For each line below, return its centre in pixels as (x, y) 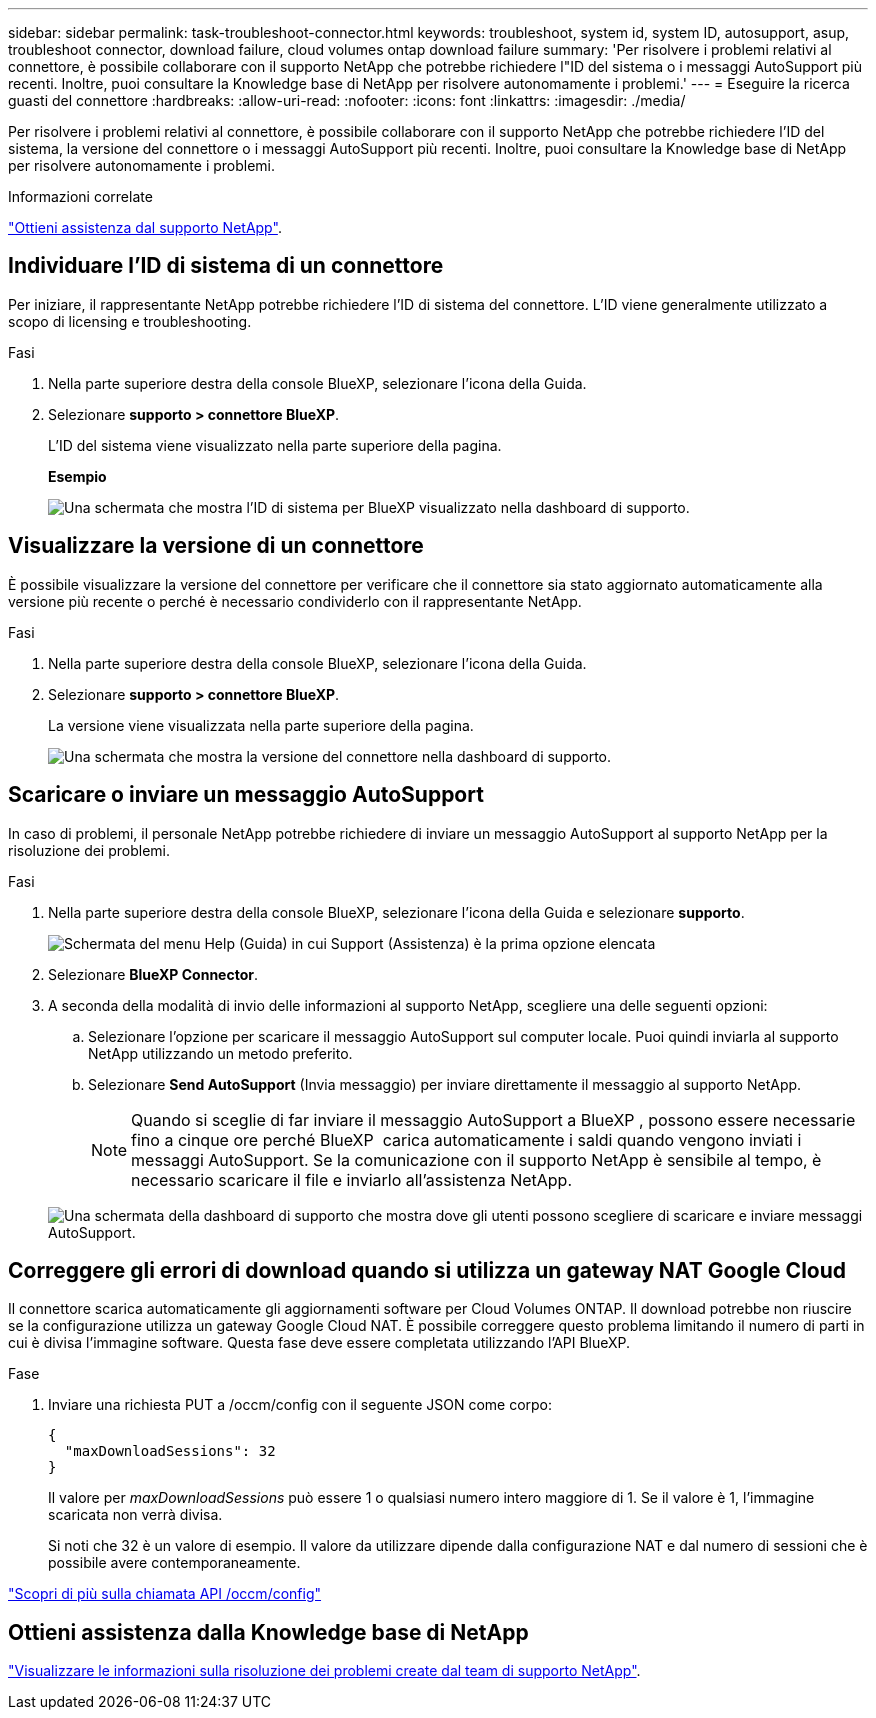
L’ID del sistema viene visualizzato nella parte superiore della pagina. (275, 445)
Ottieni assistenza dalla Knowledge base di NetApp (268, 1632)
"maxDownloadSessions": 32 (170, 1451)
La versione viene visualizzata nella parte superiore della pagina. (261, 725)
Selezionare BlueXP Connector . (153, 974)
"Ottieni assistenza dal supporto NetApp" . (145, 227)
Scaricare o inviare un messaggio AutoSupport (246, 795)
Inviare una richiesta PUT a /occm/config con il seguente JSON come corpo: (300, 1405)
